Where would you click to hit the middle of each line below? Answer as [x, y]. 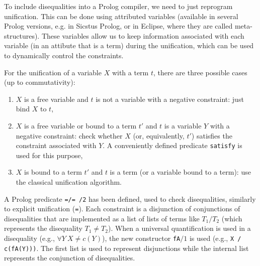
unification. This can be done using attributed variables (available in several [121, 16]
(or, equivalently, [159, 135]
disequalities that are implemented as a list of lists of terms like [102, 218]
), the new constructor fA [141, 238]
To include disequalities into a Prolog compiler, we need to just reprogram [118, 6]
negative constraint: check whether [69, 135]
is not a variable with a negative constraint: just [170, 99]
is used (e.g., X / [215, 238]
